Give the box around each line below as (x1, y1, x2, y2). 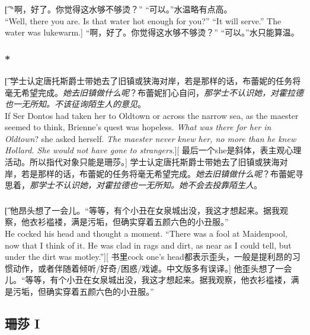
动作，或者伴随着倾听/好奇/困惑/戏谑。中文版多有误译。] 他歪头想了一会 (12, 262, 292, 274)
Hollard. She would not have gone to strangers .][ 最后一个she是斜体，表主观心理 (5, 144, 302, 156)
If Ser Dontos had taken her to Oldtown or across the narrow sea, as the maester (5, 109, 299, 121)
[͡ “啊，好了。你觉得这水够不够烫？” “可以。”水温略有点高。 (5, 2, 232, 15)
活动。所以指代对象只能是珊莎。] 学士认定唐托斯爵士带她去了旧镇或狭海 (5, 156, 280, 168)
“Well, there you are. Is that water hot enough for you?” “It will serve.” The (5, 14, 282, 27)
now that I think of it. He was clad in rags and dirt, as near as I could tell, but (5, 239, 292, 251)
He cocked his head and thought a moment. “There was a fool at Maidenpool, (5, 227, 287, 239)
